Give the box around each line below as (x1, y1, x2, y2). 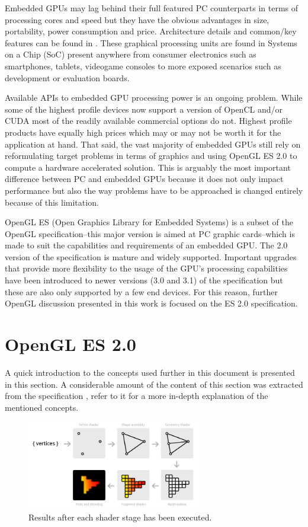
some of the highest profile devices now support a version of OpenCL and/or (5, 103, 283, 115)
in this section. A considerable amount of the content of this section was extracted (5, 378, 303, 390)
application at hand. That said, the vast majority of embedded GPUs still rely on (5, 138, 301, 150)
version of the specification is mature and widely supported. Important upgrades (5, 250, 297, 263)
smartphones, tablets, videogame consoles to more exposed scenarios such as (5, 59, 281, 72)
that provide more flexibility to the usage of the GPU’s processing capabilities (5, 262, 288, 274)
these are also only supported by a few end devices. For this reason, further (5, 285, 278, 298)
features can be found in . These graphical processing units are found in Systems (5, 36, 297, 49)
